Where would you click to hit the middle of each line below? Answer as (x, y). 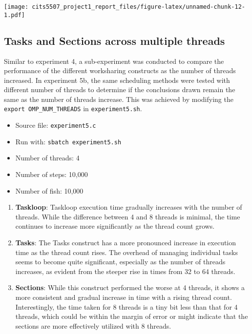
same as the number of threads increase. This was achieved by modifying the (119, 99)
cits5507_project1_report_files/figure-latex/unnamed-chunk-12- (138, 7)
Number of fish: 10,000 (49, 190)
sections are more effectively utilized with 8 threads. (93, 325)
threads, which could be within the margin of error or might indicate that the (132, 316)
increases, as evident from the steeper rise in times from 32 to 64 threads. (125, 271)
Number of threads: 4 (47, 158)
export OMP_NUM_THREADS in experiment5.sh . (73, 108)
